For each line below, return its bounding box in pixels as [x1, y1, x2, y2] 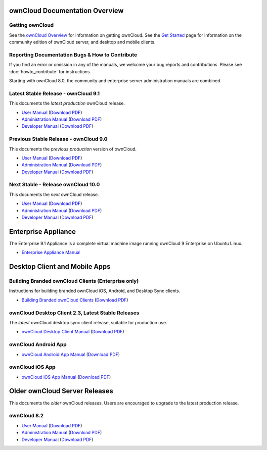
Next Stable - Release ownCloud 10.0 [9, 181, 100, 188]
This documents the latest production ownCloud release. [9, 100, 125, 106]
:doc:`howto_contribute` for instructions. [9, 68, 91, 74]
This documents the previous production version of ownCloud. [9, 146, 137, 152]
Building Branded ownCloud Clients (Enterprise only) [9, 278, 139, 285]
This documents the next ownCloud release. [9, 191, 99, 198]
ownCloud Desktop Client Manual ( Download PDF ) [21, 329, 125, 335]
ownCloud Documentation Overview [9, 6, 124, 15]
